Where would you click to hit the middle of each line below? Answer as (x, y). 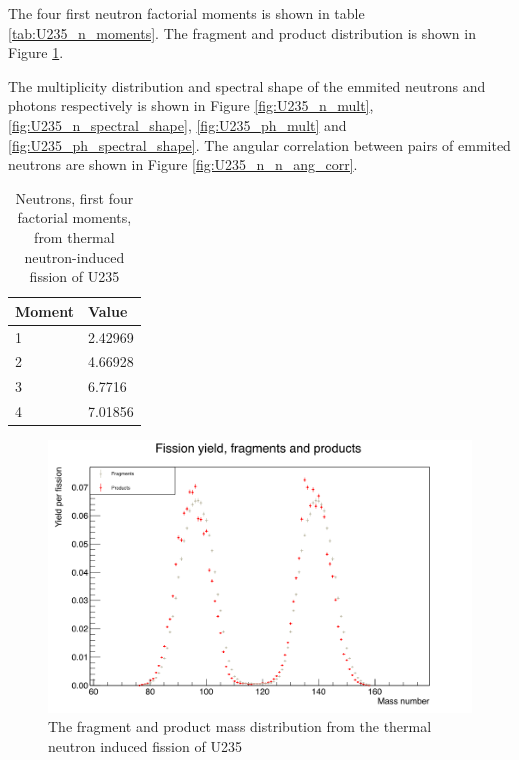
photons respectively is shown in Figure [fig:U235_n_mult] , (191, 105)
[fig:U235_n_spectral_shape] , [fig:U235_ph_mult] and (177, 124)
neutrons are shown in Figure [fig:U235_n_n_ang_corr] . (183, 164)
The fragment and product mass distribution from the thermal (240, 726)
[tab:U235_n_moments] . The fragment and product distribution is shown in (242, 32)
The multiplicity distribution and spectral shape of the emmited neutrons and (247, 85)
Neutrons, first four (74, 197)
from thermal (74, 236)
